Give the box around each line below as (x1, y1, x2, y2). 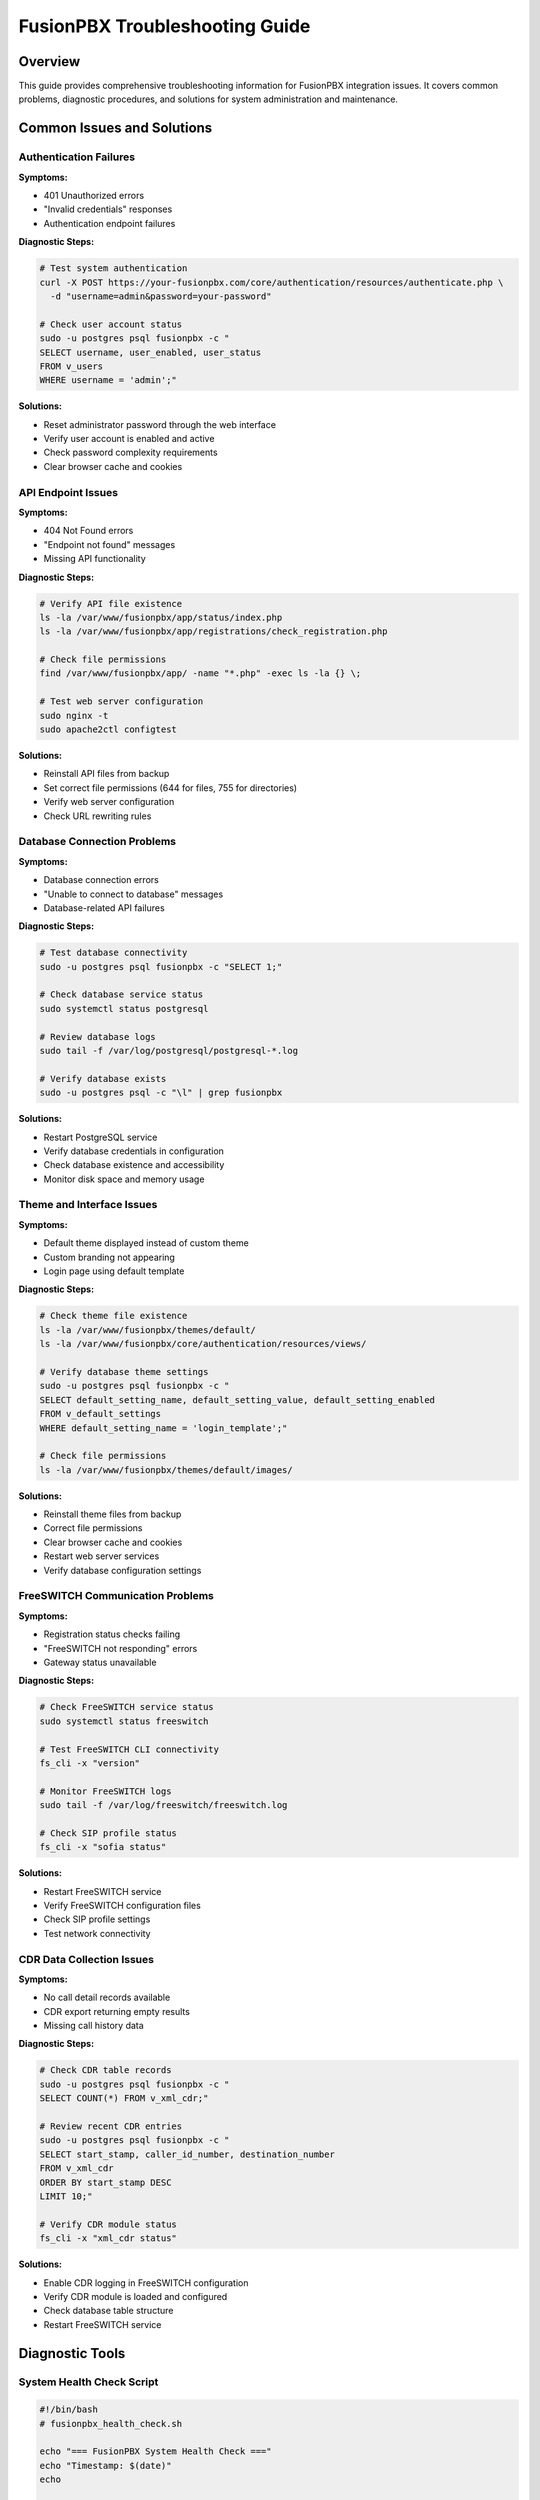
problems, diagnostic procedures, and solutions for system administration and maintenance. (18, 93, 399, 105)
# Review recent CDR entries (39, 2121, 183, 2132)
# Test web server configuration (39, 696, 204, 707)
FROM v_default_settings (39, 1408, 162, 1420)
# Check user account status (39, 318, 183, 330)
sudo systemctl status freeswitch (39, 1715, 209, 1727)
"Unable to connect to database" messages (43, 888, 224, 900)
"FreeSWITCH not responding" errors (43, 1642, 198, 1654)
